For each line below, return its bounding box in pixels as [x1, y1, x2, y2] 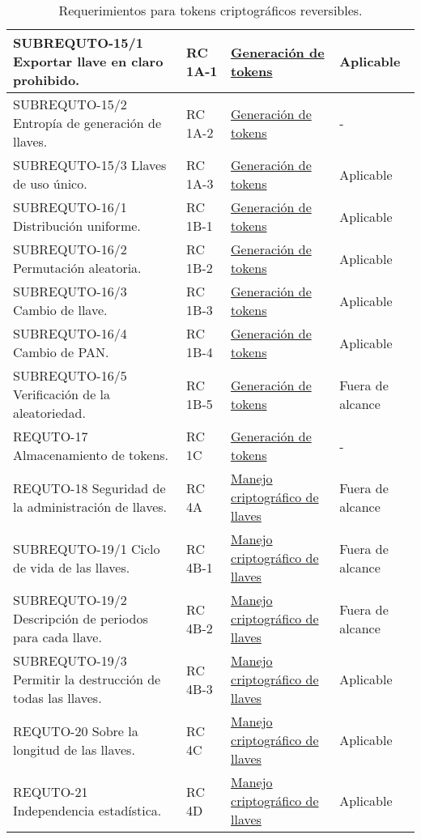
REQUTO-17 [13, 427, 88, 445]
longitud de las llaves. [13, 739, 135, 759]
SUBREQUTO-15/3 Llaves [13, 155, 167, 174]
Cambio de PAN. [13, 343, 109, 361]
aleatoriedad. [13, 403, 86, 422]
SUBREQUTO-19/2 [13, 590, 127, 609]
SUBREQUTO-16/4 [13, 324, 127, 343]
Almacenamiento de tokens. [13, 445, 169, 464]
